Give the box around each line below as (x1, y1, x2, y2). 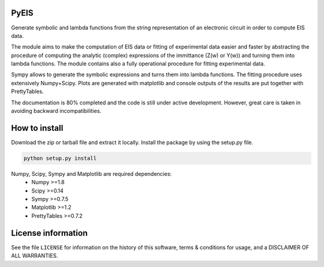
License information (11, 228, 88, 238)
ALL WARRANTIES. (11, 252, 58, 259)
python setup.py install (23, 155, 97, 161)
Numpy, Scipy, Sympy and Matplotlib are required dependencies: (11, 170, 172, 177)
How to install (11, 123, 64, 133)
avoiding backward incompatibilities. (11, 107, 102, 115)
